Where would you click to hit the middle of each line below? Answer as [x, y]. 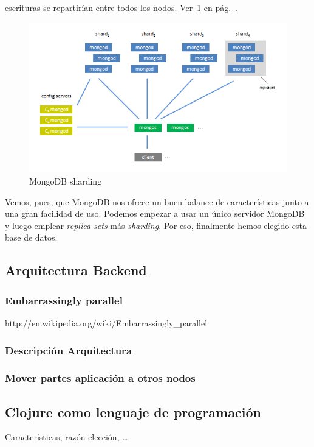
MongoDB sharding [66, 181]
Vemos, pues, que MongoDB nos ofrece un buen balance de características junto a [157, 201]
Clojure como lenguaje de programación [133, 411]
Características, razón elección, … [67, 437]
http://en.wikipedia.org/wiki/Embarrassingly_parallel [106, 322]
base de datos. [31, 237]
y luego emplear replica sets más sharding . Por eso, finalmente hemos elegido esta [156, 225]
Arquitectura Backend [76, 270]
